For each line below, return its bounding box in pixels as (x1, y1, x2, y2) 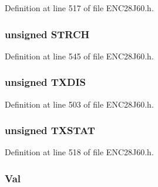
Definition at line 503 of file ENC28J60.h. (5, 98, 154, 110)
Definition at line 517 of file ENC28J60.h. (5, 2, 154, 14)
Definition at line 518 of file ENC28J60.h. (5, 146, 154, 158)
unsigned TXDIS (5, 75, 86, 89)
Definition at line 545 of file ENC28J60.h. (5, 49, 154, 62)
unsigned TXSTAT (5, 123, 95, 138)
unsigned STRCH (5, 26, 90, 41)
